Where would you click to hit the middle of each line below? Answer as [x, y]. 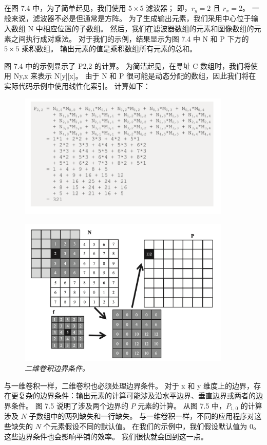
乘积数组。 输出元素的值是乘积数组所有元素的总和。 [109, 49]
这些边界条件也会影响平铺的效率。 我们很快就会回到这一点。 [106, 436]
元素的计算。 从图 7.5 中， [182, 405]
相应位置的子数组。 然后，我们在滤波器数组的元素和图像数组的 [148, 28]
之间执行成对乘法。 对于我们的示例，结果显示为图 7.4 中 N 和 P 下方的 [130, 38]
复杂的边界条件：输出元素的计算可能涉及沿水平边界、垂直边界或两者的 [137, 395]
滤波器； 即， [169, 8]
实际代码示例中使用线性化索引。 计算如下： [77, 86]
